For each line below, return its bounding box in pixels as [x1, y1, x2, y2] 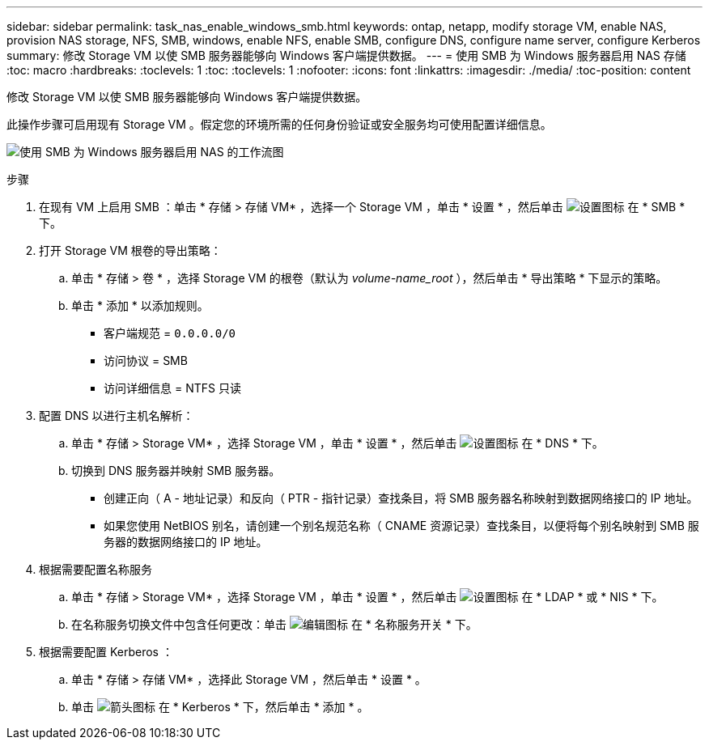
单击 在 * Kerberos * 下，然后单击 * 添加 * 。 [71, 700, 369, 714]
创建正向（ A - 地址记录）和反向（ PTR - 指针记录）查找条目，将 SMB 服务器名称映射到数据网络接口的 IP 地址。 [104, 491, 698, 505]
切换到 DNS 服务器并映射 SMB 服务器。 [71, 464, 281, 477]
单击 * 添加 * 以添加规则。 [71, 299, 209, 312]
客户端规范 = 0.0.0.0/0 [104, 326, 236, 340]
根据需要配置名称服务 [39, 562, 152, 576]
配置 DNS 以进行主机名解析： [39, 409, 194, 422]
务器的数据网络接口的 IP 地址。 [104, 535, 268, 549]
